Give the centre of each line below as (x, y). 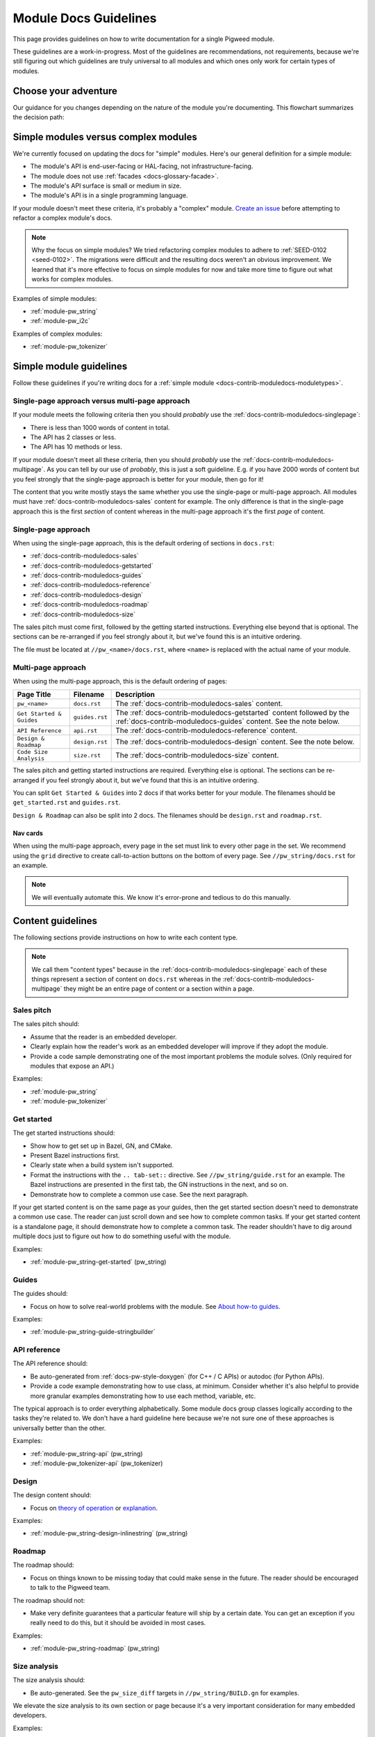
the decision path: (39, 117)
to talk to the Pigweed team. (70, 1588)
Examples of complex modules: (58, 334)
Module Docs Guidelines (85, 18)
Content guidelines (55, 921)
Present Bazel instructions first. (75, 1155)
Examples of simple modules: (55, 298)
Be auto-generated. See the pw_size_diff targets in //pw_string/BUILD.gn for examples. (165, 1693)
